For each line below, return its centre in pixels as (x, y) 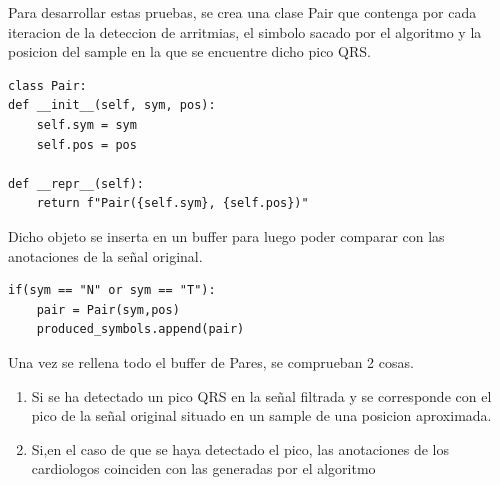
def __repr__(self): (76, 183)
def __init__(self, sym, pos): (112, 105)
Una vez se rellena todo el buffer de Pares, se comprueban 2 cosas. (211, 361)
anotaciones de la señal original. (105, 255)
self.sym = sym (86, 124)
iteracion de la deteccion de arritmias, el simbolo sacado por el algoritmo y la (245, 31)
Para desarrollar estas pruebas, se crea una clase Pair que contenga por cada (242, 12)
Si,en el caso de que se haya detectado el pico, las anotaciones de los (240, 448)
